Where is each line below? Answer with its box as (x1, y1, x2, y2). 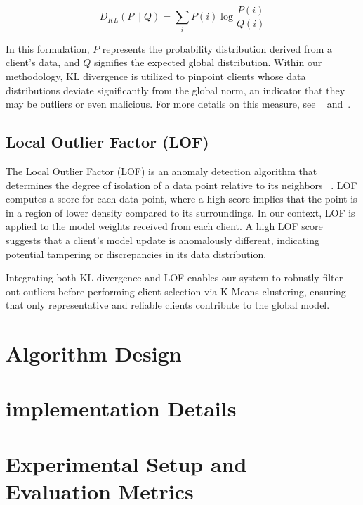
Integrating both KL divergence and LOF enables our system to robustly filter (6, 270, 343, 285)
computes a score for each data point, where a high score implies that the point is (6, 191, 357, 206)
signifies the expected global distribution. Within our (93, 55, 322, 70)
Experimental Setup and (6, 449, 247, 478)
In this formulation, (6, 41, 90, 56)
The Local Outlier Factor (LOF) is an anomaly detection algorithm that (6, 163, 317, 178)
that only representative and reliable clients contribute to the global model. (6, 298, 330, 312)
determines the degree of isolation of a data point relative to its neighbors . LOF (6, 177, 357, 192)
